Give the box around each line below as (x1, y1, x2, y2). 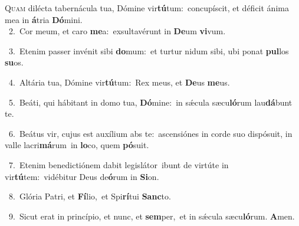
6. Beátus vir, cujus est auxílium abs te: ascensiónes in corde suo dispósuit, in (8, 127, 293, 139)
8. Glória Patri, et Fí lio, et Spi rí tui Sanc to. (8, 190, 171, 202)
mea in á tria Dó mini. (5, 13, 83, 25)
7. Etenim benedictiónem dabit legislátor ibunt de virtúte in (8, 158, 229, 171)
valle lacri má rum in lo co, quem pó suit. (5, 139, 149, 151)
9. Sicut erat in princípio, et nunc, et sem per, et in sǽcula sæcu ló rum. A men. (8, 209, 295, 222)
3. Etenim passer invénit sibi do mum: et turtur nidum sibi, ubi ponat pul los (8, 44, 289, 57)
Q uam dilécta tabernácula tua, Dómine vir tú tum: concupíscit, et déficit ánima (5, 2, 289, 14)
